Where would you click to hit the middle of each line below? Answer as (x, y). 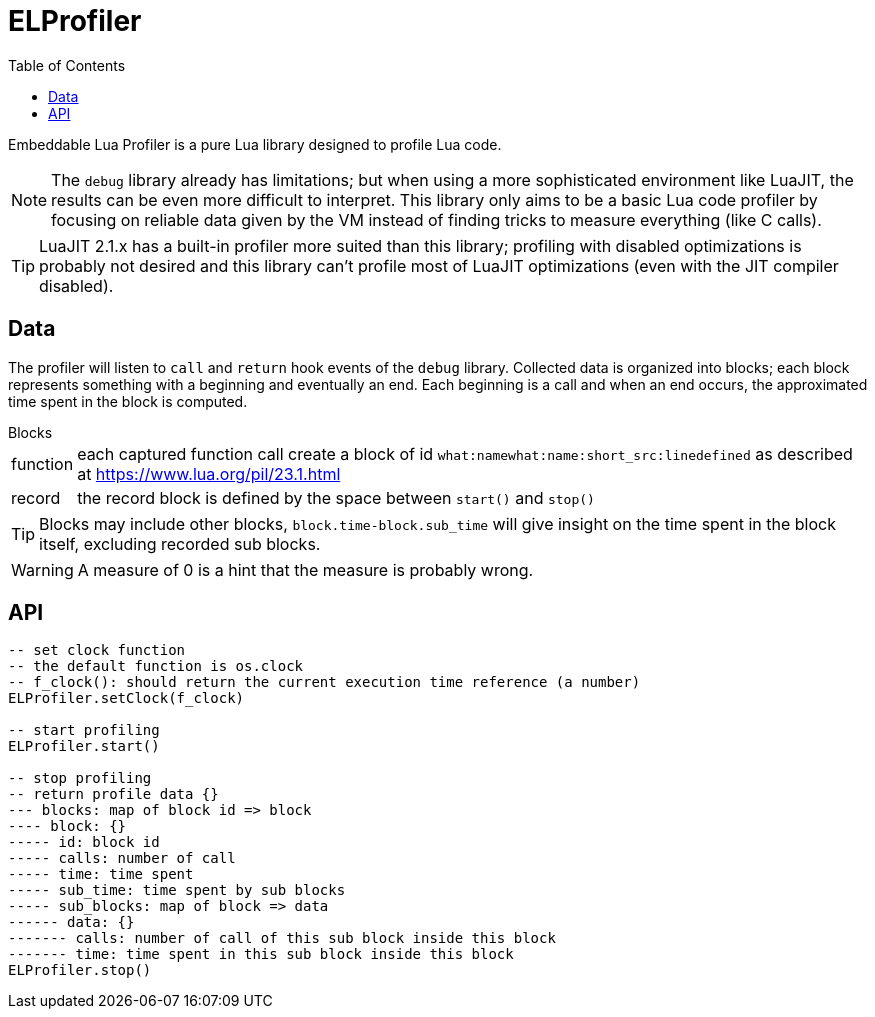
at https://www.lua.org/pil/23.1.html (209, 473)
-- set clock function (97, 650)
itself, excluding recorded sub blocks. (180, 543)
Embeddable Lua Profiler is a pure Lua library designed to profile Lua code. (255, 144)
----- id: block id (84, 842)
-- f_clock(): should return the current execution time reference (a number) (324, 682)
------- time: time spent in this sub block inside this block (261, 954)
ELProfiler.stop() (80, 970)
